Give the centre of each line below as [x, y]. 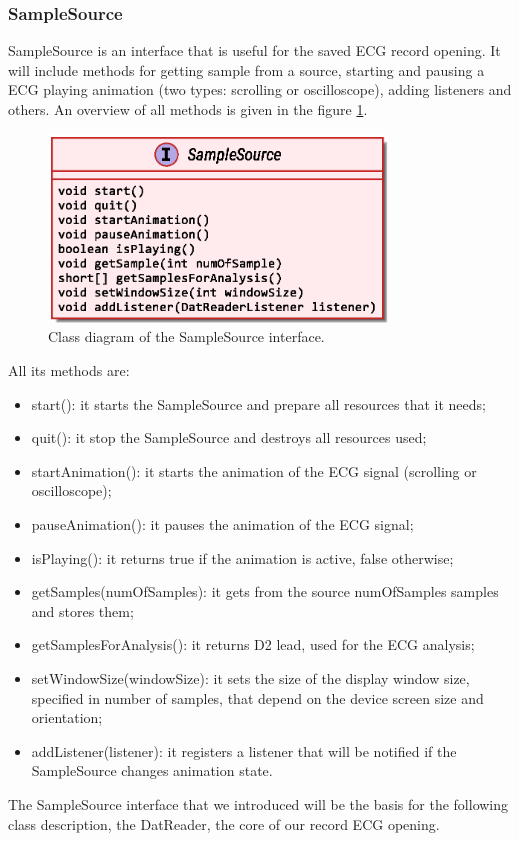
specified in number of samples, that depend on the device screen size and [257, 697]
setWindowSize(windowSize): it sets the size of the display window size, [250, 677]
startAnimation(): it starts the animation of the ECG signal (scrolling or [254, 470]
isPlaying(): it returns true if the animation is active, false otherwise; [242, 557]
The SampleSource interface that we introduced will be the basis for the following [258, 803]
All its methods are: [69, 370]
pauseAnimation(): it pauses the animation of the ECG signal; [222, 524]
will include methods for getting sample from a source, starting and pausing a [246, 69]
